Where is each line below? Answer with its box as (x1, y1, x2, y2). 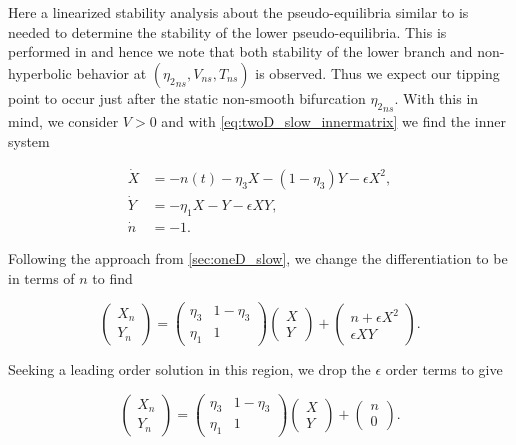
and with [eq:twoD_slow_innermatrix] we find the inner (161, 111, 506, 132)
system (8, 130, 50, 151)
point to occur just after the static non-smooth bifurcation (8, 87, 366, 108)
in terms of (8, 267, 75, 288)
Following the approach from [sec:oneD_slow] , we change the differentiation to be (8, 248, 508, 269)
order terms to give (385, 359, 503, 380)
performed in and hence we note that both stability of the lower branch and (8, 41, 473, 62)
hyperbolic (8, 62, 72, 83)
